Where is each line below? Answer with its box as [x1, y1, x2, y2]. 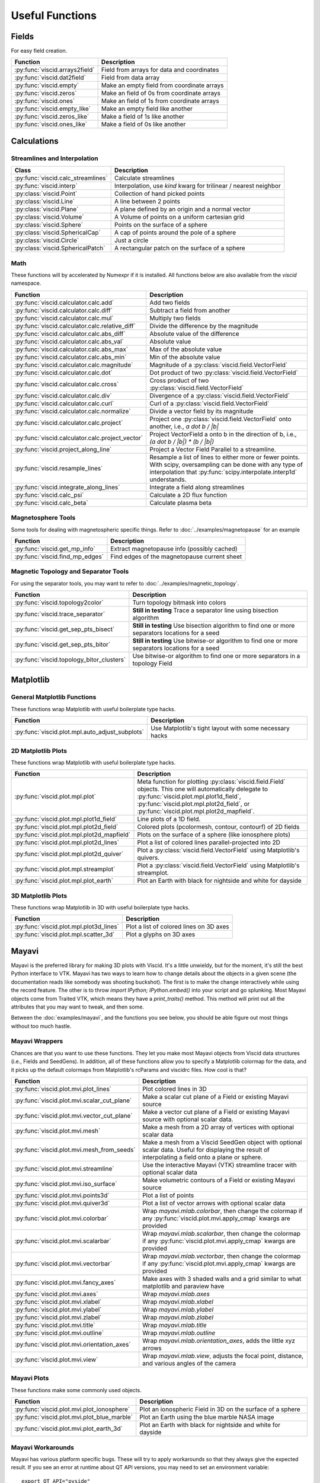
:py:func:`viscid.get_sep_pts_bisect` [14, 625, 115, 634]
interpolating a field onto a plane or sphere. [142, 1153, 263, 1161]
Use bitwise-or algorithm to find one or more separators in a [132, 652, 300, 660]
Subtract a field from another [149, 306, 231, 314]
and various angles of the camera [142, 1359, 236, 1367]
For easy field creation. [11, 47, 68, 55]
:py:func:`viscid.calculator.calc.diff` [14, 306, 113, 314]
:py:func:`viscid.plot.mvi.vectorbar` [14, 1259, 113, 1268]
